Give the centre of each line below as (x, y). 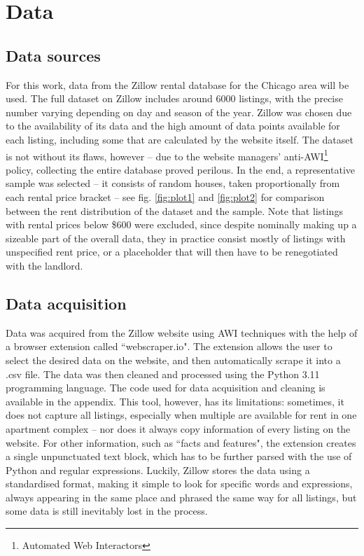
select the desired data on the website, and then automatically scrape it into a (173, 360)
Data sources (53, 55)
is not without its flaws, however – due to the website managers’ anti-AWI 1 (167, 155)
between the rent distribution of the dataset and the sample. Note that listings (174, 210)
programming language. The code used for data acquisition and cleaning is (166, 388)
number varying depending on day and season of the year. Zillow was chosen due (179, 112)
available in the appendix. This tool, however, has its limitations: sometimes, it (175, 401)
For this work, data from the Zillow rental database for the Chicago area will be (177, 84)
